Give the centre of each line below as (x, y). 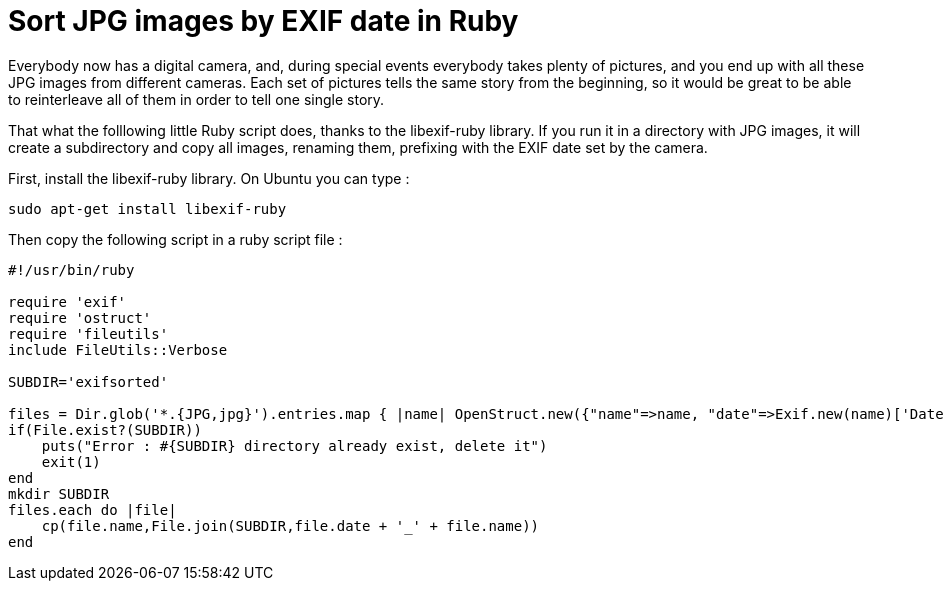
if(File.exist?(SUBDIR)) (105, 429)
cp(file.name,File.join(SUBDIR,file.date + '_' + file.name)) (290, 525)
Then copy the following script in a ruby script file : (175, 239)
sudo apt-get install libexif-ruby (147, 208)
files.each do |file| (92, 509)
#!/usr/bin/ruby (71, 269)
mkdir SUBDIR (59, 493)
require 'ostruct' (80, 317)
